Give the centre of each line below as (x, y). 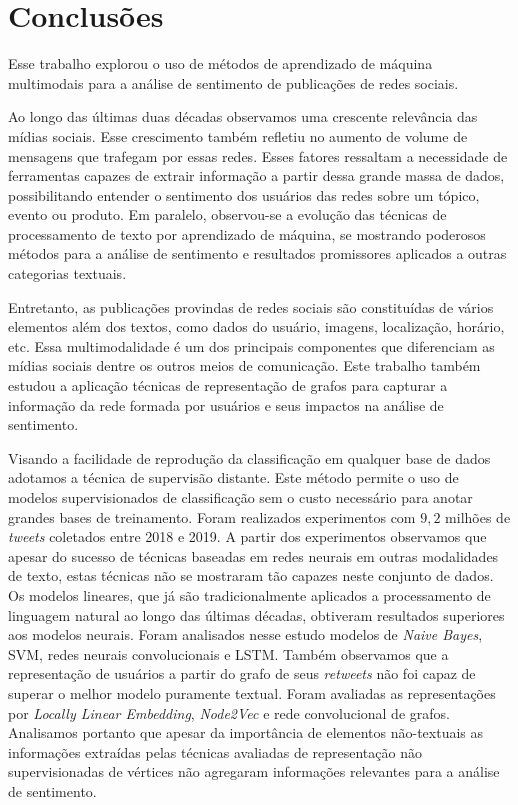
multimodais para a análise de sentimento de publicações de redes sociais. (233, 82)
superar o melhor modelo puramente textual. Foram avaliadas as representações (252, 692)
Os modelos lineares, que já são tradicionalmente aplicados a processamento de (249, 594)
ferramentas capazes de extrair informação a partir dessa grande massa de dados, (256, 175)
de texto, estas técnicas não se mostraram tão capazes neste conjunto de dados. (251, 575)
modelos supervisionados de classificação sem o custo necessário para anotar (240, 497)
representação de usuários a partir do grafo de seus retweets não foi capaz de (242, 673)
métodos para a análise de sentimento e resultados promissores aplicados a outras (257, 253)
